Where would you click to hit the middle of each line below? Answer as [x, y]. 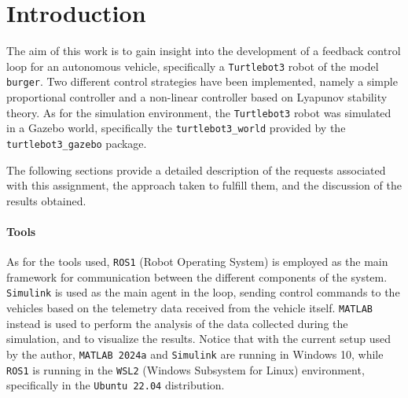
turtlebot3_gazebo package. [77, 143]
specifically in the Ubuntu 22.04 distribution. [116, 385]
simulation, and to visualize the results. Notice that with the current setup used [199, 339]
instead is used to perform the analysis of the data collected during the [177, 323]
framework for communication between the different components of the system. [197, 276]
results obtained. [46, 200]
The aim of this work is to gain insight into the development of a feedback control [204, 51]
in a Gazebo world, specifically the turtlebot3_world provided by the [176, 128]
